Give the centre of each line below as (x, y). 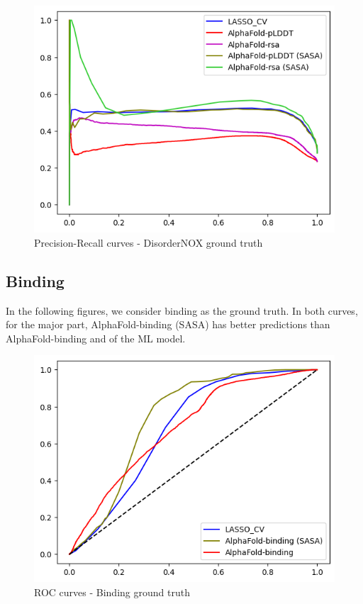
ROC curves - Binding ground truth (112, 592)
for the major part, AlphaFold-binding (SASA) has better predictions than (168, 324)
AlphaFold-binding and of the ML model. (96, 338)
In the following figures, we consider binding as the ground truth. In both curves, (182, 310)
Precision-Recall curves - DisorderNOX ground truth (149, 242)
